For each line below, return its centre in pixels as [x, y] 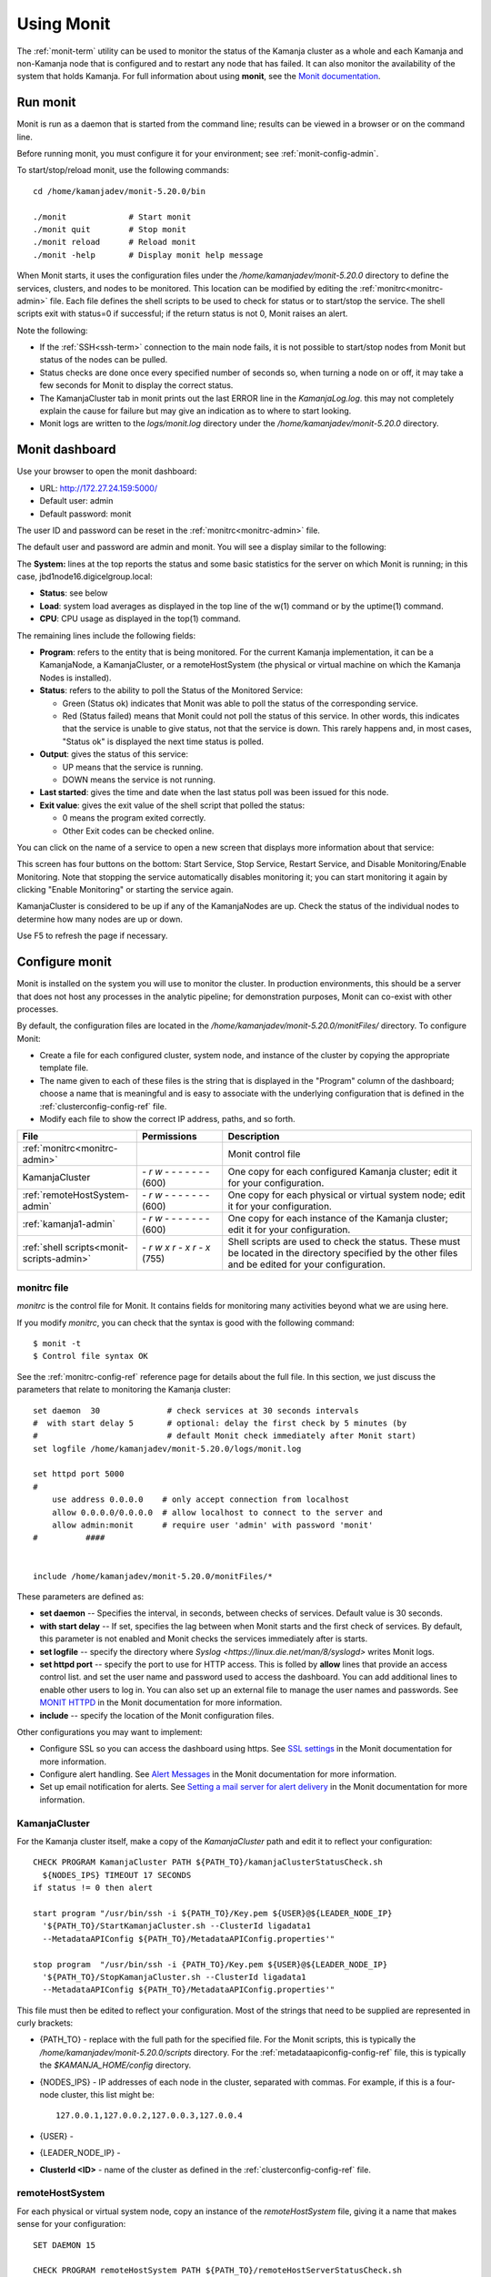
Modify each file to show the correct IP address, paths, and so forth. [167, 1119]
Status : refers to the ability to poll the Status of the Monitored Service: [171, 690]
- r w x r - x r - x [176, 1248]
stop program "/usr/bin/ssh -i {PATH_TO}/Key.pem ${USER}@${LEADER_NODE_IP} [210, 1964]
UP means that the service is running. [133, 767]
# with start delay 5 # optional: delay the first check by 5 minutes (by [220, 1423]
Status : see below [74, 593]
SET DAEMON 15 [64, 2245]
